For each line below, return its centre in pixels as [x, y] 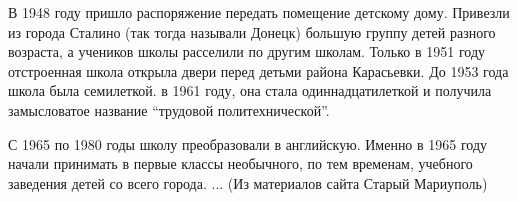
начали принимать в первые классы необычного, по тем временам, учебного [240, 163]
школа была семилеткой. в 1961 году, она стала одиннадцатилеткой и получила [250, 90]
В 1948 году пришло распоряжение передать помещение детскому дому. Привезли [259, 12]
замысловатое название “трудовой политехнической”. [169, 109]
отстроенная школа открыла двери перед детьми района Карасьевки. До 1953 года [258, 70]
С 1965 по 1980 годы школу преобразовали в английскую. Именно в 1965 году [248, 143]
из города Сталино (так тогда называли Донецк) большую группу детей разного [252, 31]
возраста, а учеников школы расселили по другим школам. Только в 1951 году [247, 51]
